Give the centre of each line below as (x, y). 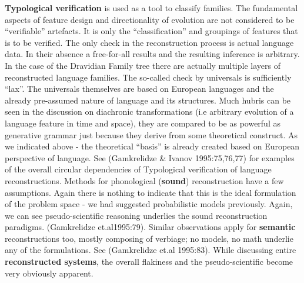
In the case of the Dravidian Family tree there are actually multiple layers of (143, 65)
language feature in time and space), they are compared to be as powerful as (143, 123)
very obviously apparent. (49, 273)
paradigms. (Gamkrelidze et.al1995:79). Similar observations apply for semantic (150, 227)
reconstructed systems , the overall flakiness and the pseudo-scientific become (149, 262)
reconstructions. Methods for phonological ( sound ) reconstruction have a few (144, 180)
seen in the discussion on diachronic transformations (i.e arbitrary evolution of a (149, 111)
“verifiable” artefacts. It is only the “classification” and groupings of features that (151, 31)
